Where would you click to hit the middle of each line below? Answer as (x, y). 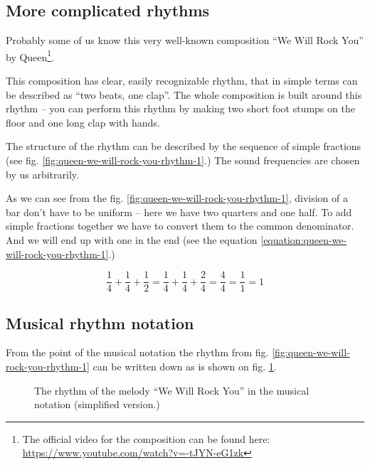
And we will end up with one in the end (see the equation (132, 239)
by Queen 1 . (30, 55)
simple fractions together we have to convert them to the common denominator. (180, 226)
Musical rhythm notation (100, 322)
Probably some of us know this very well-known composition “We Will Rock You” (185, 40)
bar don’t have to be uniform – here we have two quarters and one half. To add (179, 212)
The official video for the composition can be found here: (146, 438)
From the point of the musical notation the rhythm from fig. (137, 352)
